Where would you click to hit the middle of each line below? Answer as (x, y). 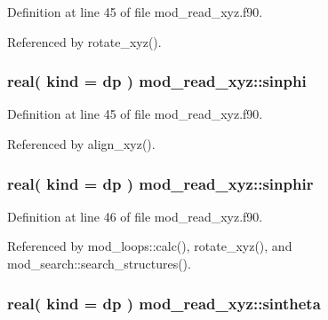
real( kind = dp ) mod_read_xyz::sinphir (160, 183)
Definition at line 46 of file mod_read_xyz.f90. (135, 216)
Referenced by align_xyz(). (81, 144)
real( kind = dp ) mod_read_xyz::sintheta (164, 303)
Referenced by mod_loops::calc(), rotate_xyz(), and (150, 246)
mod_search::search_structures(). (99, 263)
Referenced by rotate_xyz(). (84, 41)
